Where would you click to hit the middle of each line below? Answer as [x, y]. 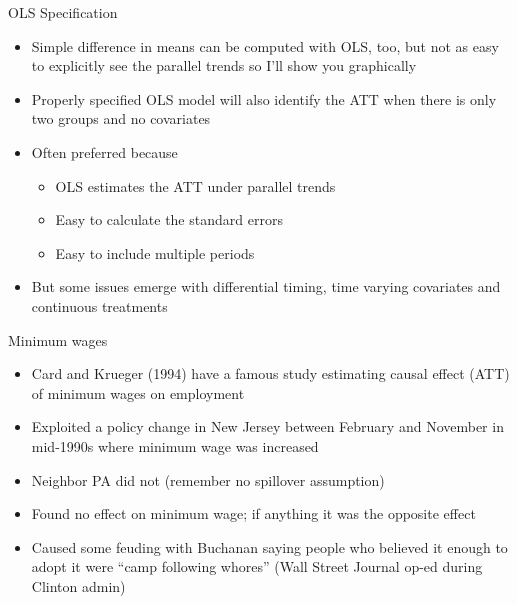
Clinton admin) [78, 585]
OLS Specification [63, 12]
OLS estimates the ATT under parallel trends [195, 185]
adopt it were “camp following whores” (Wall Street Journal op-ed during [257, 566]
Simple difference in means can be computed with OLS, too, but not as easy [265, 45]
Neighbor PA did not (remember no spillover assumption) [208, 479]
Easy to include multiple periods [155, 252]
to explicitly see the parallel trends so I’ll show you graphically [224, 65]
